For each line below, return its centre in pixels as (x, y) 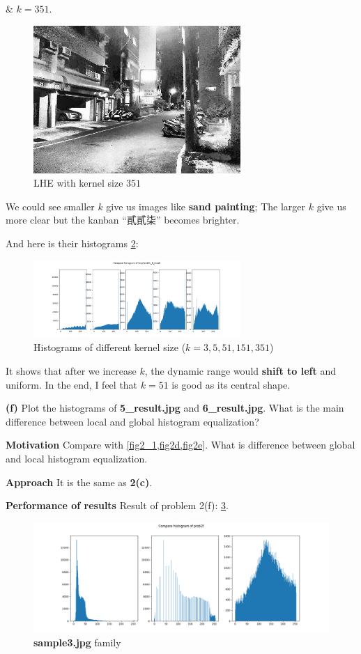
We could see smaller (50, 206)
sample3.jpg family (77, 643)
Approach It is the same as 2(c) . (79, 482)
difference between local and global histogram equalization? (132, 421)
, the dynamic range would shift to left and (240, 371)
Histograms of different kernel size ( (110, 347)
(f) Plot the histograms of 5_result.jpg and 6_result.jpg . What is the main (175, 408)
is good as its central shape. (231, 384)
